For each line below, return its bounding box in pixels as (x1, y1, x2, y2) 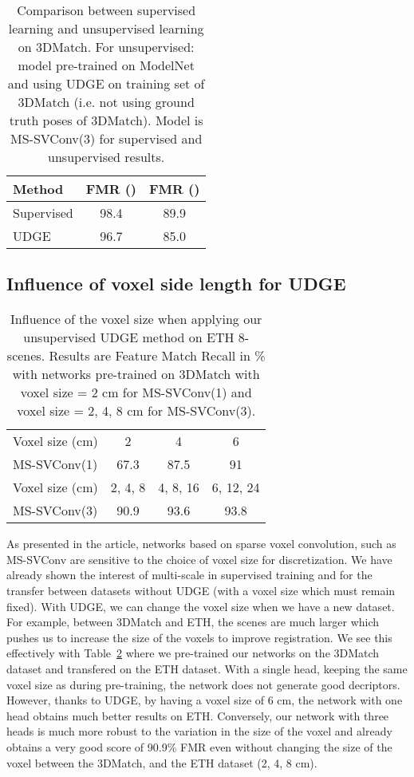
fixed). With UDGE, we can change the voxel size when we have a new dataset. (6, 598, 395, 614)
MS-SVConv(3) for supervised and (10, 129, 203, 148)
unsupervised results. (48, 148, 165, 166)
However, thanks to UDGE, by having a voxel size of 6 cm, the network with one (6, 692, 403, 708)
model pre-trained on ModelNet (18, 56, 195, 74)
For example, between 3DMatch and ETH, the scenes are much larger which (6, 613, 380, 630)
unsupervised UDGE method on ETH (23, 328, 235, 347)
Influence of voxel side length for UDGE (6, 271, 346, 296)
